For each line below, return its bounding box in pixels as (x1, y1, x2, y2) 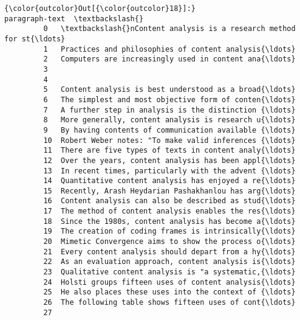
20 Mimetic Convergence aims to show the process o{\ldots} (43, 237, 296, 246)
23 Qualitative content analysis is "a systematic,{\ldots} (43, 268, 296, 277)
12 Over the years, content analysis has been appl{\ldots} (43, 156, 296, 165)
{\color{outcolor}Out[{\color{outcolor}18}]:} (4, 4, 196, 13)
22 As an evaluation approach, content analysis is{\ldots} (43, 257, 296, 266)
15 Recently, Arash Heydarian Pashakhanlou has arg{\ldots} (43, 186, 296, 195)
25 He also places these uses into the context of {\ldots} (43, 288, 296, 297)
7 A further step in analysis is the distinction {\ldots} (43, 105, 296, 114)
